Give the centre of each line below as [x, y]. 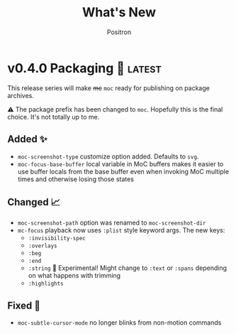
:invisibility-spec [57, 239]
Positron [119, 32]
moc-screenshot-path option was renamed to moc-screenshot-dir [112, 223]
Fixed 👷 [24, 305]
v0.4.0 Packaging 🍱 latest [84, 68]
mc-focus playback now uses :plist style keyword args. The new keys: [121, 230]
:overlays [43, 246]
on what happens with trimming [74, 276]
